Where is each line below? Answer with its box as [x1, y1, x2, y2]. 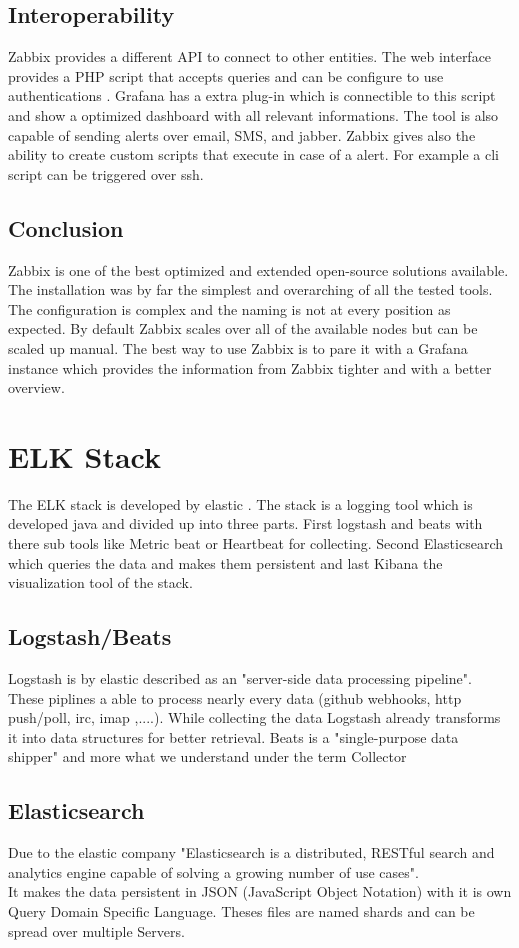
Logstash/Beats [8, 621, 172, 652]
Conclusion [8, 212, 124, 243]
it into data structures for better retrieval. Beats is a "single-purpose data [8, 726, 459, 747]
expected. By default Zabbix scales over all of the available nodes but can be [8, 318, 478, 339]
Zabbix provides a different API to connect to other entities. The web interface [8, 46, 492, 67]
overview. [8, 377, 65, 398]
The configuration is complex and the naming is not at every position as [8, 298, 451, 319]
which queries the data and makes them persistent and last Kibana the [8, 552, 443, 573]
